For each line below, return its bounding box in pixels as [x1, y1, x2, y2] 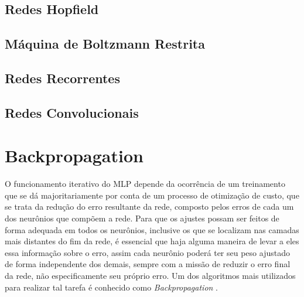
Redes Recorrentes [5, 69, 120, 87]
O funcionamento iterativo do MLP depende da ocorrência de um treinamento [5, 177, 285, 190]
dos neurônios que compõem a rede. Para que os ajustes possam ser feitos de [5, 212, 279, 224]
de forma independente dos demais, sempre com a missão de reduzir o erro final [5, 258, 291, 270]
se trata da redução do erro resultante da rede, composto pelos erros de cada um [5, 200, 294, 213]
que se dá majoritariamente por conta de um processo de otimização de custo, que [5, 189, 299, 201]
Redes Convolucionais [5, 103, 139, 121]
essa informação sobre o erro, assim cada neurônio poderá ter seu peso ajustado [5, 246, 290, 258]
